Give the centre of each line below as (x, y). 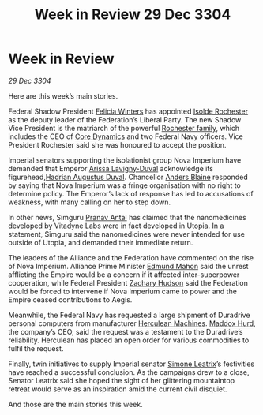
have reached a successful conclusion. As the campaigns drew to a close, (129, 372)
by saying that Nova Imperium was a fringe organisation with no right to (124, 185)
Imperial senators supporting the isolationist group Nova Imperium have (125, 160)
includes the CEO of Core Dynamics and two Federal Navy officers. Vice (126, 136)
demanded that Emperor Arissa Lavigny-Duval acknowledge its (111, 168)
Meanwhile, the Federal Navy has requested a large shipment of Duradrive (129, 315)
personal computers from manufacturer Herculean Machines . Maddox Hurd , (132, 323)
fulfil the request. (36, 348)
